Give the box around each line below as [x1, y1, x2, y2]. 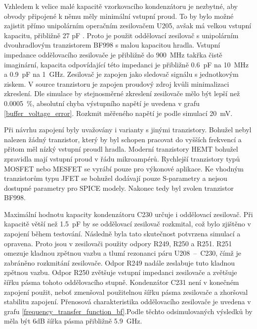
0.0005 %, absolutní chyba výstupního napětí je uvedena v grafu [4, 98, 200, 108]
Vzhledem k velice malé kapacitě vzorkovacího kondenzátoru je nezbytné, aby [4, 1, 238, 11]
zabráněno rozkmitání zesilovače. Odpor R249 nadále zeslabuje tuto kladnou [4, 257, 235, 268]
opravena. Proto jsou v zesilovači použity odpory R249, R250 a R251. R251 [4, 238, 232, 248]
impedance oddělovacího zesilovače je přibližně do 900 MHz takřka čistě [4, 49, 222, 59]
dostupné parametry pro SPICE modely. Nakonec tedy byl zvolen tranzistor [4, 182, 234, 193]
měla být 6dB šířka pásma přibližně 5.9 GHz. [4, 316, 142, 326]
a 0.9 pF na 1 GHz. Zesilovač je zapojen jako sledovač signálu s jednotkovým [4, 69, 239, 79]
